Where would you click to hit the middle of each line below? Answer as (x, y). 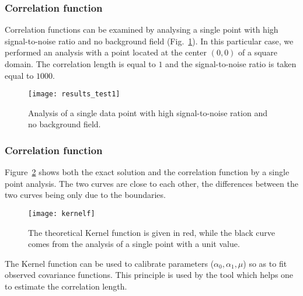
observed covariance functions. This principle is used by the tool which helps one (149, 275)
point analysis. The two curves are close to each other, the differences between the (151, 183)
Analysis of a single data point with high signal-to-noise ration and (148, 112)
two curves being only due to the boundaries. (85, 195)
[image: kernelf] (62, 214)
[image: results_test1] (74, 94)
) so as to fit (265, 263)
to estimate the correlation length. (66, 286)
